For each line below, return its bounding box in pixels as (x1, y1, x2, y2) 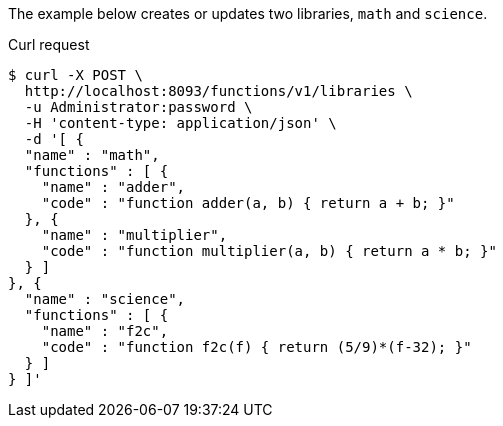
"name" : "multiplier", (41, 227, 228, 243)
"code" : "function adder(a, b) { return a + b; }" (41, 195, 455, 211)
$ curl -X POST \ (8, 67, 143, 83)
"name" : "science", (24, 291, 186, 307)
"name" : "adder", (41, 179, 186, 195)
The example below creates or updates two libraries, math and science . (8, 5, 488, 22)
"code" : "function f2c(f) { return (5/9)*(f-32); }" (41, 339, 472, 355)
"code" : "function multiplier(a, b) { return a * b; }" (41, 243, 497, 259)
